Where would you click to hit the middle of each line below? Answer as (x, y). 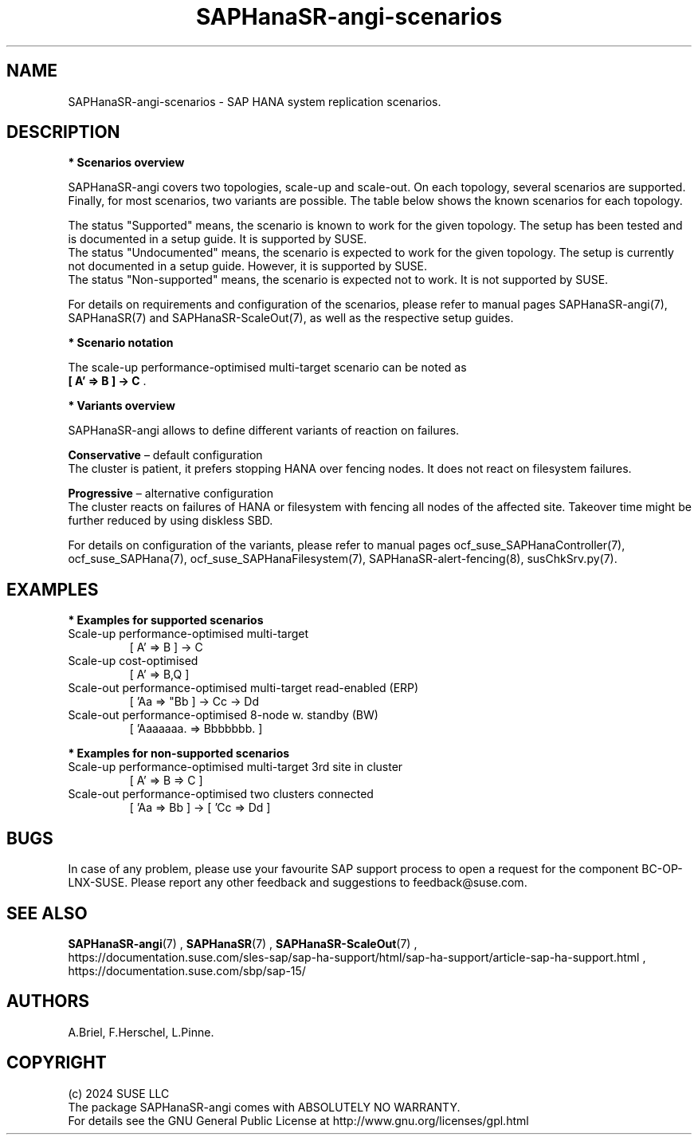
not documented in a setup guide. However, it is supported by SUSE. (248, 266)
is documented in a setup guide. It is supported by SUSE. (218, 239)
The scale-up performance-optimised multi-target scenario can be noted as (267, 368)
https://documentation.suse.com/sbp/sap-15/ (187, 970)
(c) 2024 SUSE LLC (119, 1093)
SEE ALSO (47, 913)
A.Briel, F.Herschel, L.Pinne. (141, 1032)
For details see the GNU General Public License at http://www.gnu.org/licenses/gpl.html (298, 1120)
